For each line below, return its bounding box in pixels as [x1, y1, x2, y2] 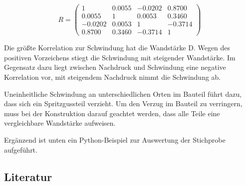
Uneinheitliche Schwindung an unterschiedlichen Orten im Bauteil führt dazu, [4, 88, 242, 99]
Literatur [4, 169, 52, 184]
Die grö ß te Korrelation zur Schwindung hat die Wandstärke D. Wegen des [4, 42, 231, 53]
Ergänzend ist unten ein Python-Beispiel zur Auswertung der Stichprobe [4, 134, 226, 145]
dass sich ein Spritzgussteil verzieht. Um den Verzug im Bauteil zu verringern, [4, 98, 243, 109]
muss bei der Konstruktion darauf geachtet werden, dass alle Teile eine [4, 108, 220, 118]
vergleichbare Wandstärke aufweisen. [4, 118, 116, 128]
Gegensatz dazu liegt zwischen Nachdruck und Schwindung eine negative [4, 62, 226, 72]
